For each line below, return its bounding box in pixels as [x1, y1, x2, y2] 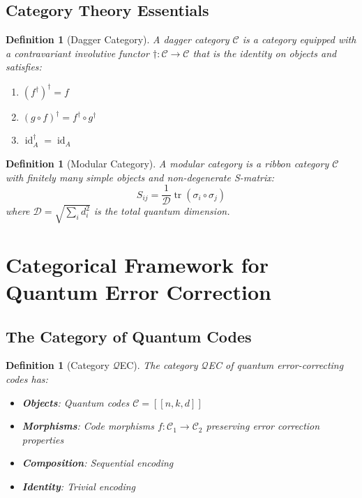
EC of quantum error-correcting [208, 358, 344, 372]
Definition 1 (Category [6, 358, 110, 372]
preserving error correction [206, 418, 320, 433]
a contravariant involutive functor [6, 45, 149, 60]
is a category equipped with [242, 32, 356, 47]
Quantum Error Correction [6, 278, 271, 306]
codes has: [6, 372, 48, 386]
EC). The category [119, 358, 198, 372]
